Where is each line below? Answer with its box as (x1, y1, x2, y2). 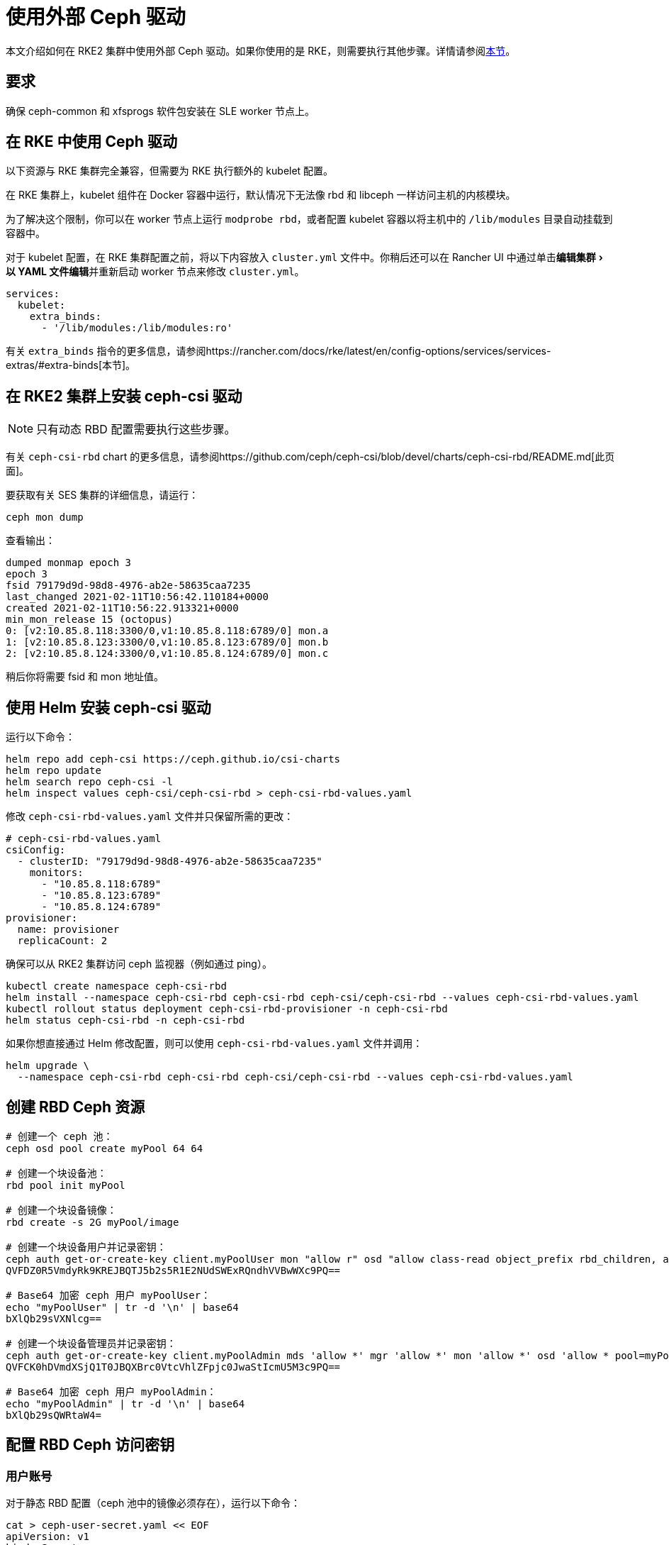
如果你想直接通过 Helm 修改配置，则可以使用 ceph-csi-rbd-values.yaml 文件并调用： (6, 1037, 423, 1050)
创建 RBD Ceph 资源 (6, 1097, 145, 1116)
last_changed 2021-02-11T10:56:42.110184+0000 (6, 591, 269, 603)
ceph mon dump (6, 511, 84, 524)
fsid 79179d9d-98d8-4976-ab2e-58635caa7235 (6, 580, 251, 592)
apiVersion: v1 (6, 1531, 90, 1543)
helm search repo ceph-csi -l (6, 776, 174, 788)
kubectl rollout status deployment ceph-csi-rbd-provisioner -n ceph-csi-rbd (6, 1003, 448, 1015)
